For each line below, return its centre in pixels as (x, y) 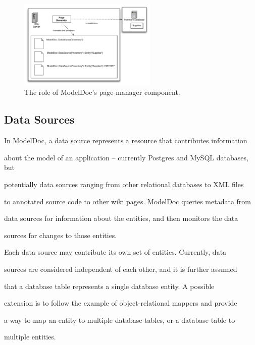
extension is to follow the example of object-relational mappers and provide (121, 303)
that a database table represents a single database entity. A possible (109, 286)
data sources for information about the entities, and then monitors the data (121, 218)
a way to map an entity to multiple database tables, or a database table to (120, 320)
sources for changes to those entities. (61, 235)
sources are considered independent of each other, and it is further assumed (121, 269)
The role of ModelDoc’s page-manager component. (102, 92)
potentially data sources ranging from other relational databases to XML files (124, 184)
